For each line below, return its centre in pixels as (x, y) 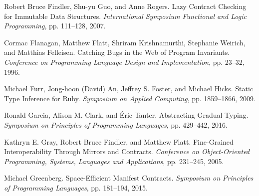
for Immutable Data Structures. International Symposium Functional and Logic (125, 16)
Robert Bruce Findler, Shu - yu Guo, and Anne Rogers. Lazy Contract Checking (125, 6)
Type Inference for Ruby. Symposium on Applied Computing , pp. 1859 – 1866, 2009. (130, 98)
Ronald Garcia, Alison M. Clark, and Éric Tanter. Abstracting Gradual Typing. (126, 115)
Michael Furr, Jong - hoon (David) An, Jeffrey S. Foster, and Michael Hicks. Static (129, 89)
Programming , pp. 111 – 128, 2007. (55, 26)
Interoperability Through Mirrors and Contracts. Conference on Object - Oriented (127, 151)
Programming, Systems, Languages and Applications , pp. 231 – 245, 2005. (114, 161)
